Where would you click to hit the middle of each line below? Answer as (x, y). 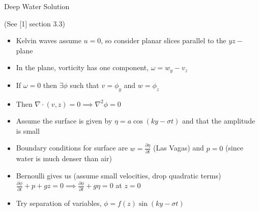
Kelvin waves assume (49, 40)
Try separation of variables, (59, 203)
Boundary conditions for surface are (72, 148)
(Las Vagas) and (178, 148)
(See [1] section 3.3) (35, 23)
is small (28, 130)
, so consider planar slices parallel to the (164, 40)
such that (84, 85)
